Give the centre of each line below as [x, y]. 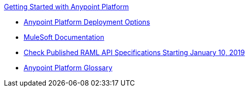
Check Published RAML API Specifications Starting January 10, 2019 [134, 52]
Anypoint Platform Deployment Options [87, 22]
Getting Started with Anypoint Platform [66, 7]
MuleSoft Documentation [64, 37]
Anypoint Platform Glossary [68, 68]
